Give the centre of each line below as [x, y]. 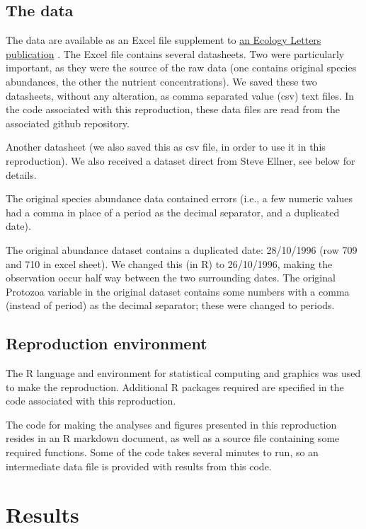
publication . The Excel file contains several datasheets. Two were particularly [175, 53]
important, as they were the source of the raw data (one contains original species [181, 68]
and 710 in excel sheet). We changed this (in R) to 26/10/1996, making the [169, 263]
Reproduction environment [107, 343]
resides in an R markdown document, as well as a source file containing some [173, 438]
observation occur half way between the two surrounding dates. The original [171, 278]
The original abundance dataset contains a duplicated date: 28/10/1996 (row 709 [182, 249]
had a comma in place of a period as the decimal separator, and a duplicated [173, 212]
